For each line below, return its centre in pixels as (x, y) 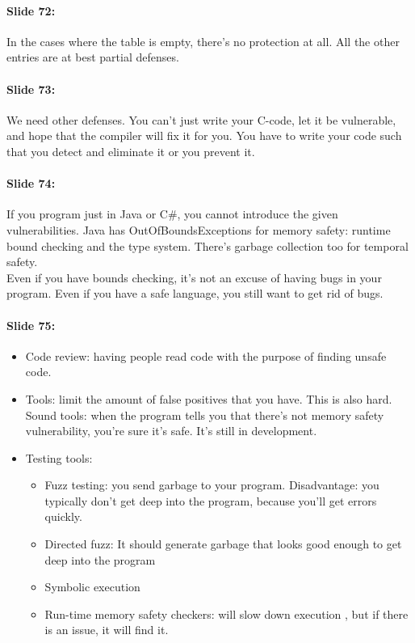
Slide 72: (31, 10)
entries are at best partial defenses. (93, 57)
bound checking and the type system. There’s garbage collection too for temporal (207, 245)
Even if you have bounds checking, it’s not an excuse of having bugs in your (194, 277)
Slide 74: (31, 183)
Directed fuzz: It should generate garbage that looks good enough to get (223, 544)
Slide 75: (31, 325)
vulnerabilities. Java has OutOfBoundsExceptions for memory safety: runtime (199, 229)
